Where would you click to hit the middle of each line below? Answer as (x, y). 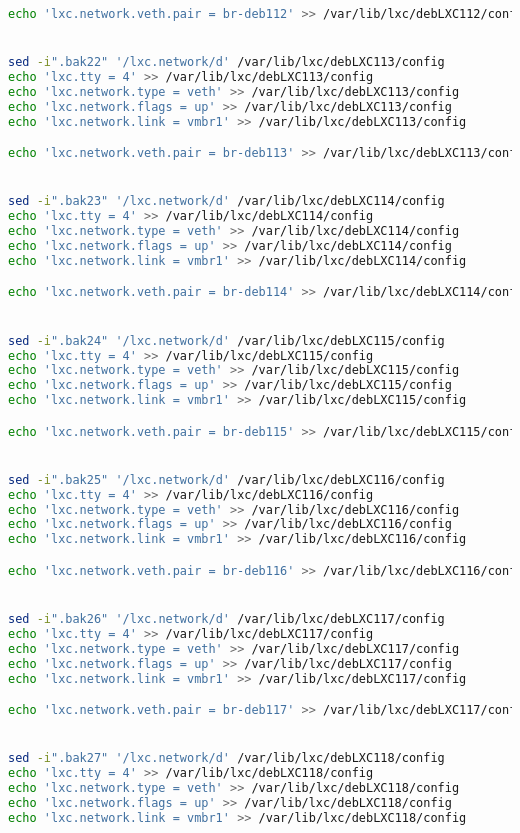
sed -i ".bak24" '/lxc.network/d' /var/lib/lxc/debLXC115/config (226, 340)
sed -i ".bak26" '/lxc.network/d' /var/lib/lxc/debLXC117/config (226, 619)
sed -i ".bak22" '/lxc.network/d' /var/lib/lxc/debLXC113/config (226, 62)
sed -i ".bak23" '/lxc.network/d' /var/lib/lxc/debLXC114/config (226, 201)
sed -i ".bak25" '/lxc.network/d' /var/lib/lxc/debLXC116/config (226, 479)
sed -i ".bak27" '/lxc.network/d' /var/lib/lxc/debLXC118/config (226, 758)
